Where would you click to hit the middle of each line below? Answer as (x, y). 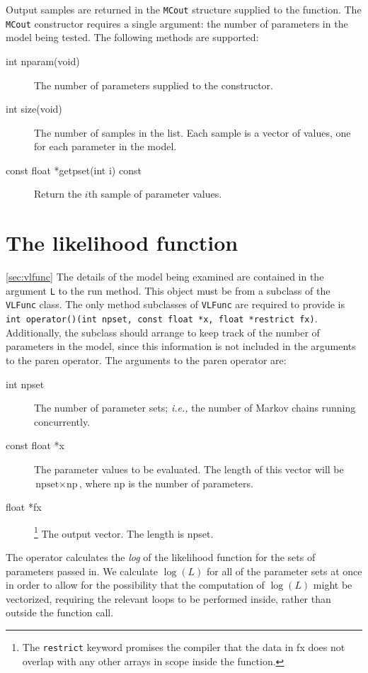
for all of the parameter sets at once (284, 571)
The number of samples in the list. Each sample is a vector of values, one (192, 132)
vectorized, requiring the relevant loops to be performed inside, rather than (168, 598)
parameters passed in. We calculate (82, 571)
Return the (58, 194)
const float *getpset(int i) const (74, 170)
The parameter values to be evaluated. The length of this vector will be (189, 469)
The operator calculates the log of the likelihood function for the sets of (161, 556)
